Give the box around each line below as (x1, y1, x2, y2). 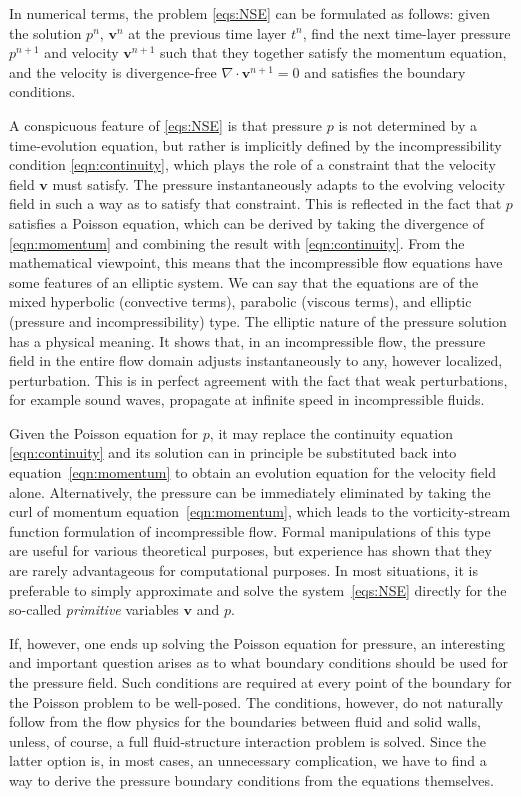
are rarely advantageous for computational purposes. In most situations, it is (9, 560, 478, 581)
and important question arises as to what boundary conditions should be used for (9, 652, 508, 673)
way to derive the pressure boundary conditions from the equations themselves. (9, 769, 494, 790)
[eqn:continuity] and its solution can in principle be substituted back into (9, 442, 457, 463)
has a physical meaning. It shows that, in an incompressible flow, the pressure (9, 330, 486, 351)
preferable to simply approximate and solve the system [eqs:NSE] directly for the (9, 579, 507, 600)
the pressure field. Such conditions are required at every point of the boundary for (9, 672, 512, 692)
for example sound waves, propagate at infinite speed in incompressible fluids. (9, 389, 485, 410)
